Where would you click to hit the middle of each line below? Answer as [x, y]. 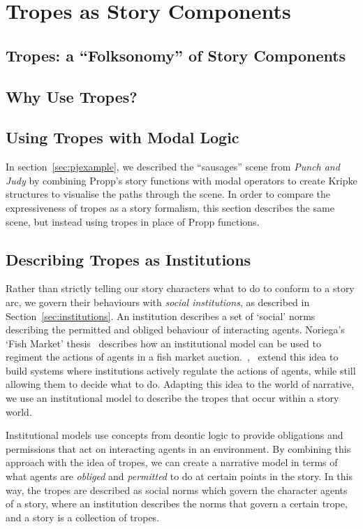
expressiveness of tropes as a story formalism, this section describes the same [170, 207]
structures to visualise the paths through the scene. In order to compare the [168, 194]
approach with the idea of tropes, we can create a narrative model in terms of [172, 462]
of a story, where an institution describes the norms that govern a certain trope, [177, 503]
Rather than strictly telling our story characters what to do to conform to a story [180, 288]
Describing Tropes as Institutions [128, 259]
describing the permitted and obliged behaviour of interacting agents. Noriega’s [175, 329]
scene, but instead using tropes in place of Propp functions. [133, 221]
